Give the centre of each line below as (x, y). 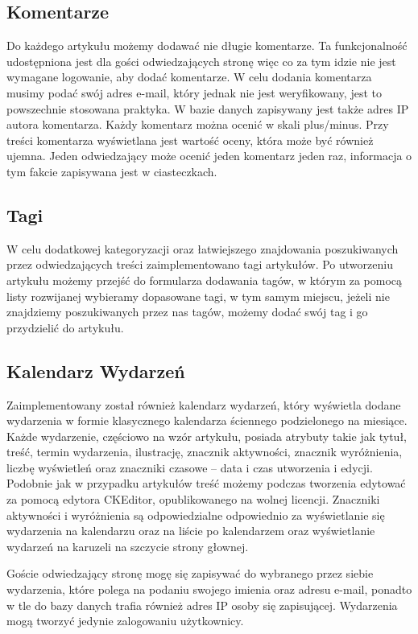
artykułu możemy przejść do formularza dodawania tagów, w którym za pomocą (205, 280)
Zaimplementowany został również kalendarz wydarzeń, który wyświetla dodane (204, 404)
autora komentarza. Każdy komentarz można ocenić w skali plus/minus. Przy (198, 124)
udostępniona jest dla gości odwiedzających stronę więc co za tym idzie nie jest (201, 61)
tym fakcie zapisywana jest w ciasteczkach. (112, 171)
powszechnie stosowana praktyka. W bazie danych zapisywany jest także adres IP (208, 108)
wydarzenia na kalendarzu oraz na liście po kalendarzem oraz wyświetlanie (191, 531)
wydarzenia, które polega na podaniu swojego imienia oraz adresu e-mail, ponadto (209, 589)
